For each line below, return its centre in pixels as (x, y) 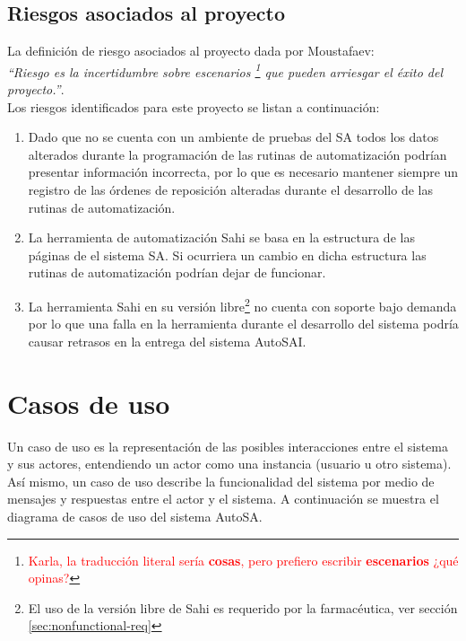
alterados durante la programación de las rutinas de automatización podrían (237, 154)
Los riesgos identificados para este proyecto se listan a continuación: (194, 106)
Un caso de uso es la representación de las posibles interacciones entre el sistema (228, 446)
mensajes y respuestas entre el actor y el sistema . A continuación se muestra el (223, 499)
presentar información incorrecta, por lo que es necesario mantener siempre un (243, 172)
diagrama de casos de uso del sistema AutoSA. (135, 516)
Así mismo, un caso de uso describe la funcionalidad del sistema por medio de (221, 481)
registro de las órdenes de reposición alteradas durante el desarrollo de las (230, 190)
